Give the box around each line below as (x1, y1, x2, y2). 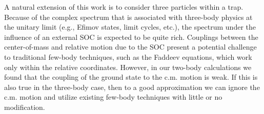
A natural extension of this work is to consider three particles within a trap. (4, 2, 243, 12)
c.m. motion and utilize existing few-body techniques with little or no (4, 92, 222, 102)
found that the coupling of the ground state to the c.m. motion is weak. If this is (4, 72, 258, 82)
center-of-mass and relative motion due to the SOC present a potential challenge (4, 41, 257, 52)
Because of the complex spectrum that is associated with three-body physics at (4, 11, 253, 22)
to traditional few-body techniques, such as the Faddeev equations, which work (4, 51, 252, 62)
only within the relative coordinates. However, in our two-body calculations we (4, 61, 252, 72)
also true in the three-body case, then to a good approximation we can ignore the (4, 81, 260, 92)
